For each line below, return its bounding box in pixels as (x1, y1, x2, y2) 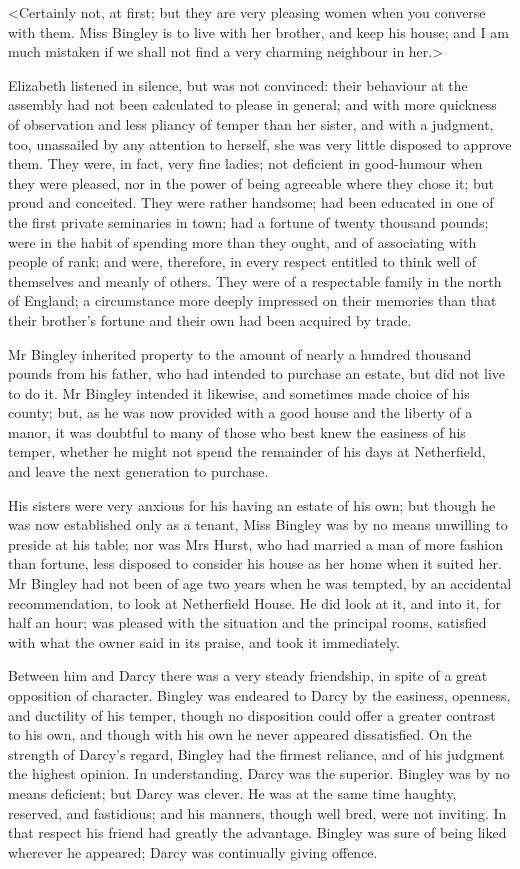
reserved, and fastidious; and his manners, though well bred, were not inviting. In (8, 802, 507, 823)
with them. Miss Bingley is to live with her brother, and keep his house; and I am (8, 21, 509, 42)
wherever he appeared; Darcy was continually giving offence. (8, 841, 378, 862)
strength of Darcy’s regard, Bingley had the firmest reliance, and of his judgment (8, 743, 505, 764)
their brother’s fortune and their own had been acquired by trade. (8, 309, 412, 330)
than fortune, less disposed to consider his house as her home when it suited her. (8, 553, 502, 574)
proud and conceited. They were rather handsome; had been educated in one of (8, 192, 494, 213)
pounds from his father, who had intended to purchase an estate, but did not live (8, 363, 506, 384)
